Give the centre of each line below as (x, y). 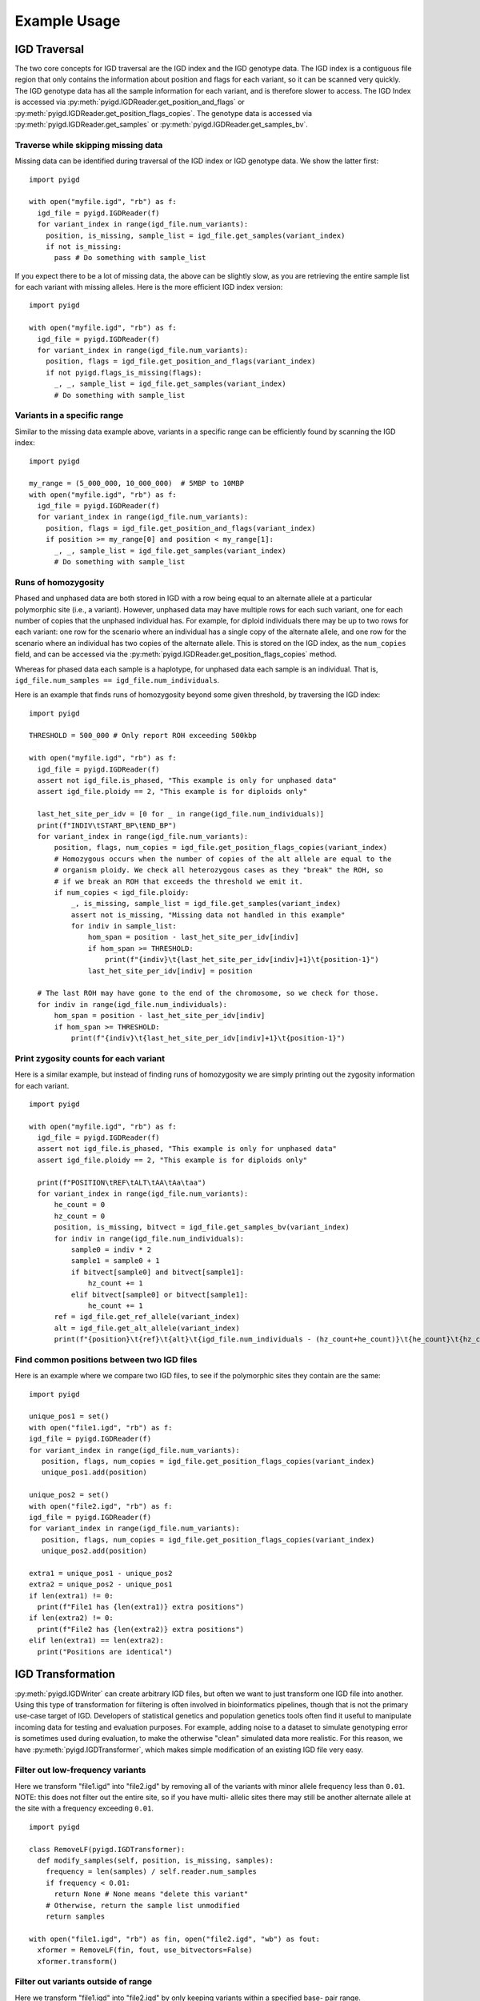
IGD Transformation (65, 1674)
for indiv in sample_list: (124, 926)
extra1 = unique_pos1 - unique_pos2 (101, 1573)
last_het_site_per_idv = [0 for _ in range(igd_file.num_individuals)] (181, 814)
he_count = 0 (80, 1205)
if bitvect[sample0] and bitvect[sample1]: (157, 1272)
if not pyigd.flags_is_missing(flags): (124, 373)
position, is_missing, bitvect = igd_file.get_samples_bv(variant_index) (202, 1227)
